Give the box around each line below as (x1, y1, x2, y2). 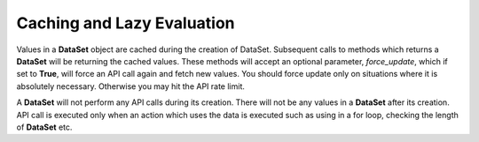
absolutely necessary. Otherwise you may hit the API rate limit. (16, 80, 246, 92)
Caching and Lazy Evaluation (16, 13, 235, 33)
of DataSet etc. (16, 122, 73, 132)
